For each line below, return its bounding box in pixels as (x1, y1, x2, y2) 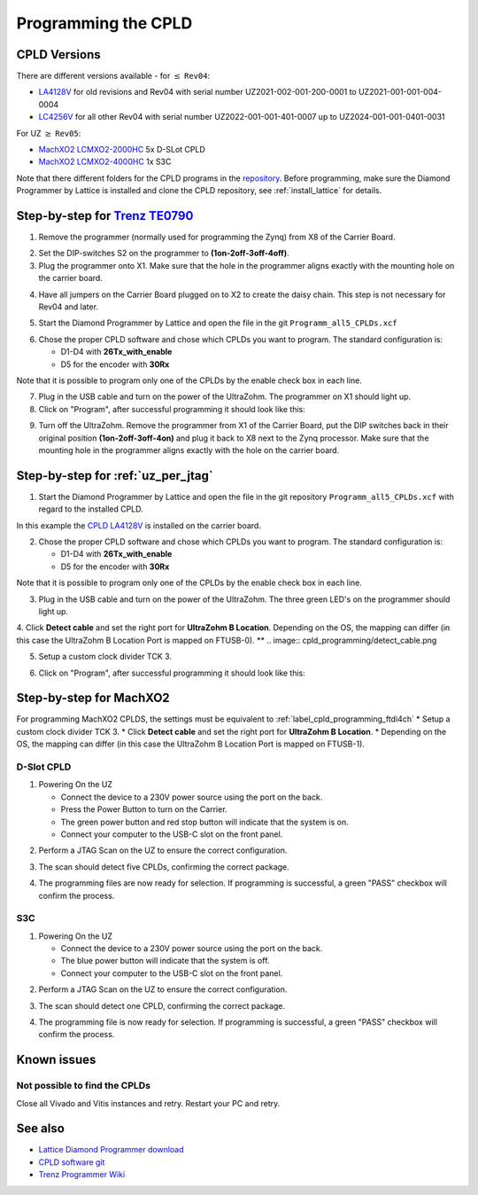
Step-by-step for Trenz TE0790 (16, 208, 194, 223)
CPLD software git (38, 1157, 105, 1168)
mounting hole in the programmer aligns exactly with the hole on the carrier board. (38, 444, 340, 456)
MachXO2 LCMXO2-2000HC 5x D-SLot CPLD (38, 144, 205, 155)
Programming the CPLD (16, 13, 193, 33)
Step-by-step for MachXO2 (16, 691, 170, 706)
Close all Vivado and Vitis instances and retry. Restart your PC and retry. (16, 1097, 281, 1108)
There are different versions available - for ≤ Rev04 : (16, 71, 211, 82)
